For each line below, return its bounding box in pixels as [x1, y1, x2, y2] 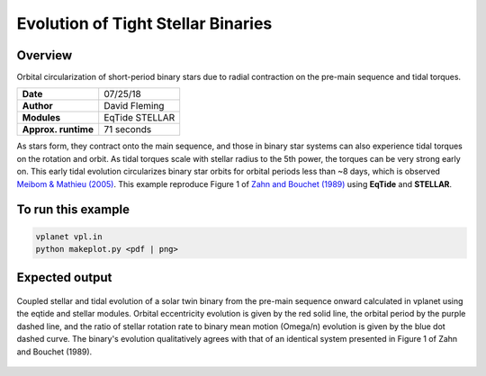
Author [22, 100, 53, 112]
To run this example [16, 202, 130, 218]
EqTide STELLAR [103, 112, 175, 124]
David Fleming [103, 100, 165, 112]
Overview [16, 48, 73, 63]
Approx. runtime [22, 123, 94, 136]
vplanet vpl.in [35, 231, 103, 242]
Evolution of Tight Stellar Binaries [16, 13, 273, 33]
